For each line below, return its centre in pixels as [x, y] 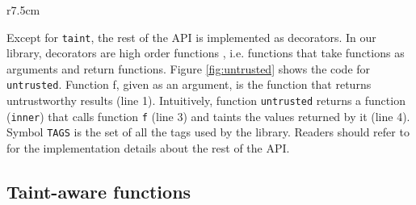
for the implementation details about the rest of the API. [148, 148]
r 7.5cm [23, 10]
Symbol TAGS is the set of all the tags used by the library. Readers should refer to [208, 132]
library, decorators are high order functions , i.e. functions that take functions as [206, 53]
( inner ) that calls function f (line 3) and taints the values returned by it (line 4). [208, 116]
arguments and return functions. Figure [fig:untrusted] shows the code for [189, 68]
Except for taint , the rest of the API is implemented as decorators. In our [191, 37]
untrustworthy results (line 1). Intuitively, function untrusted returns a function [206, 100]
